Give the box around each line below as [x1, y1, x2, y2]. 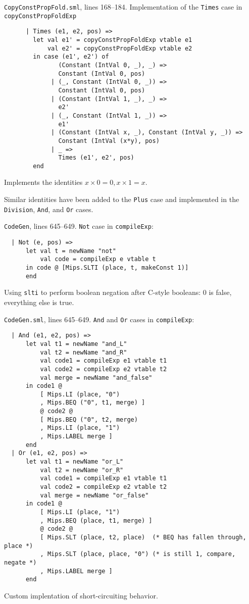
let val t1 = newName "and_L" [25, 340, 127, 347]
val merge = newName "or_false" [40, 491, 149, 499]
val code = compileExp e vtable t [40, 256, 156, 263]
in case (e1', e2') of [33, 53, 109, 61]
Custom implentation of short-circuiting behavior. [4, 590, 158, 600]
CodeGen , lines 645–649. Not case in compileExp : [4, 221, 154, 231]
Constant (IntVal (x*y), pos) [58, 137, 160, 144]
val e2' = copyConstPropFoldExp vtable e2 [47, 44, 192, 52]
